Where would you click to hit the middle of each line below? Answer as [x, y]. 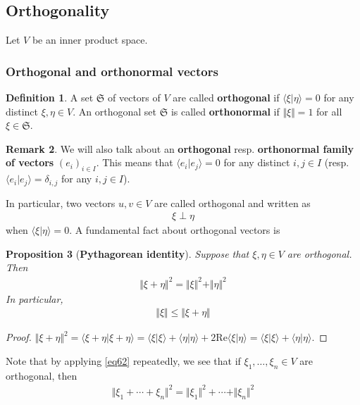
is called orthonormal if [225, 111]
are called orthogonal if [226, 98]
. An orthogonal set [114, 111]
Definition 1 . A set [50, 98]
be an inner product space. [90, 40]
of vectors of [134, 98]
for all [329, 111]
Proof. [19, 337]
